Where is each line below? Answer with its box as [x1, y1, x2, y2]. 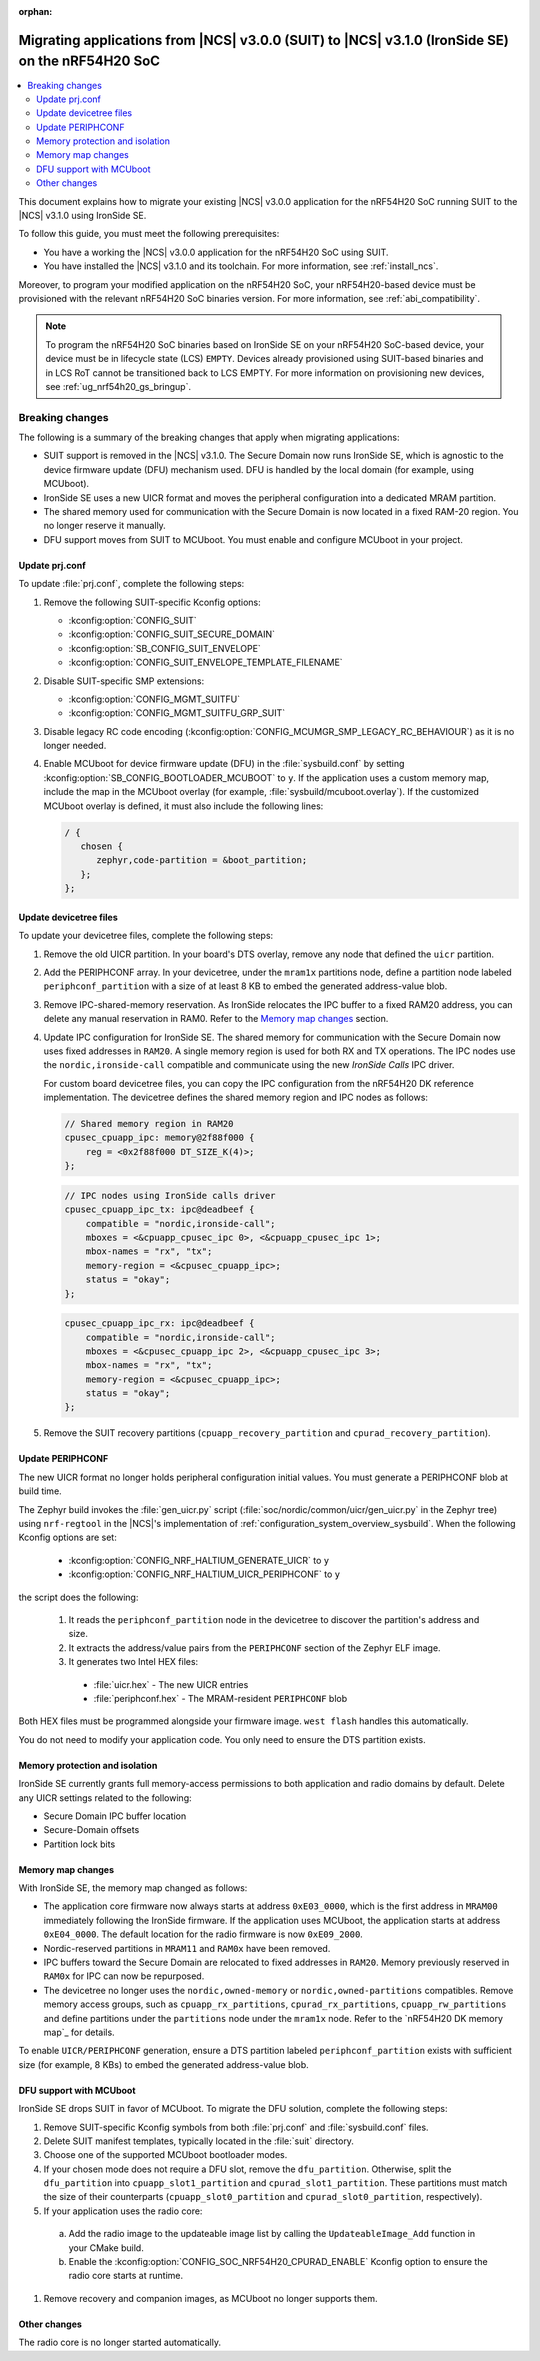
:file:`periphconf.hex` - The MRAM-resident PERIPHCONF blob [93, 1692, 348, 1704]
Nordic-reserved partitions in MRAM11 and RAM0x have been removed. [43, 1942, 331, 1954]
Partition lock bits [43, 1838, 116, 1850]
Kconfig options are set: [18, 1531, 117, 1544]
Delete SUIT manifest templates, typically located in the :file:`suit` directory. [43, 2135, 355, 2147]
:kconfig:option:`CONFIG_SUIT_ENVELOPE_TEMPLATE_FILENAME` [68, 656, 344, 669]
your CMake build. [68, 2241, 144, 2254]
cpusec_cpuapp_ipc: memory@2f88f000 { [64, 1132, 255, 1144]
